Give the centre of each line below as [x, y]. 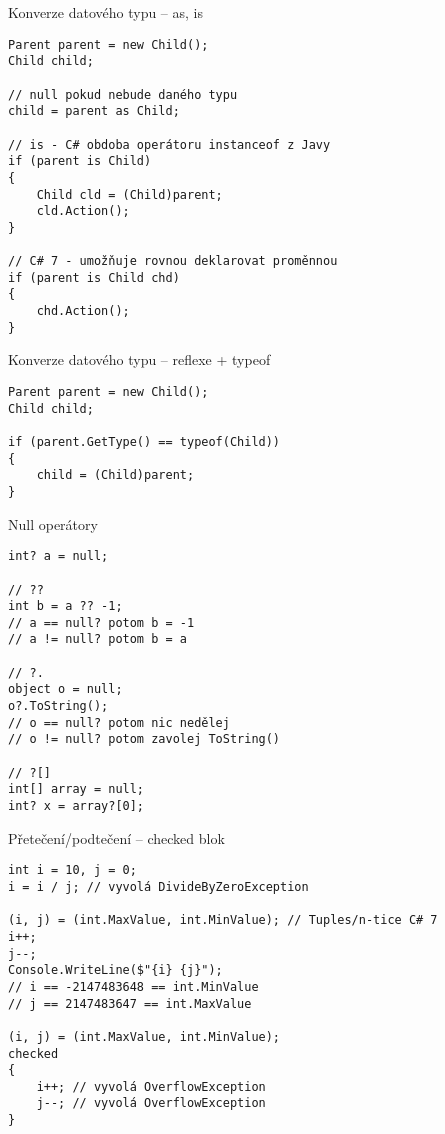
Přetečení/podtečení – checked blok [116, 837]
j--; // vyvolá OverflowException [151, 1103]
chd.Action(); [83, 311]
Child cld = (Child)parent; [129, 194]
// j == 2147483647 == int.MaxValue [130, 1003]
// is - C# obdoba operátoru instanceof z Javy [169, 144]
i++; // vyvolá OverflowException [151, 1086]
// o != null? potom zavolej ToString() [144, 739]
